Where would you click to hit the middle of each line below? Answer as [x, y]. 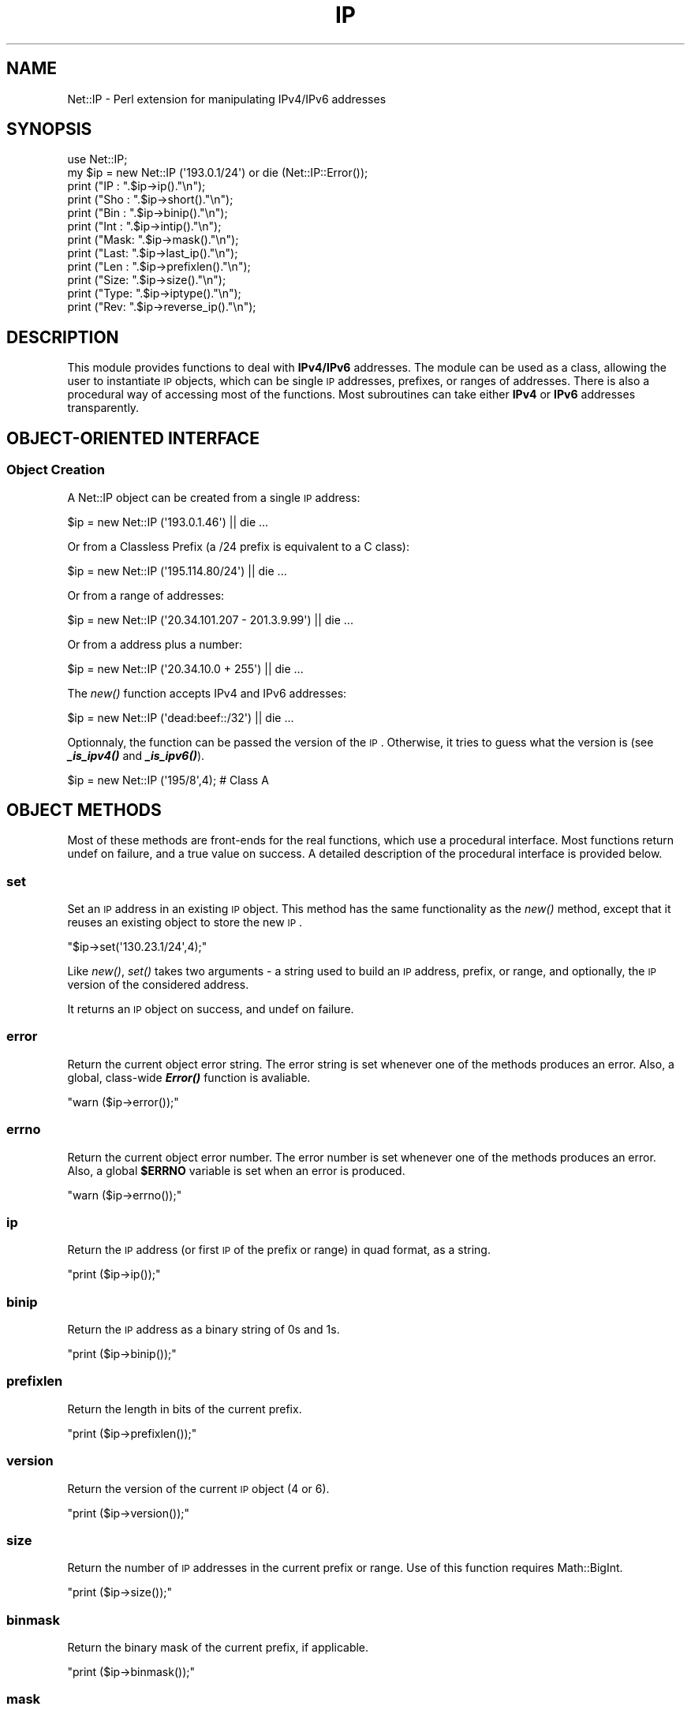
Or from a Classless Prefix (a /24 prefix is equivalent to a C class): [238, 546]
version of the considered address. [158, 985]
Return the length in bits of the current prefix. [185, 1409]
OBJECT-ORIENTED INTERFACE [133, 438]
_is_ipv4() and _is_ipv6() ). [136, 755]
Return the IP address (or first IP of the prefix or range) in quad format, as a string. [279, 1250]
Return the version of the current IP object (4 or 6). [198, 1488]
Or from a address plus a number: [155, 644]
